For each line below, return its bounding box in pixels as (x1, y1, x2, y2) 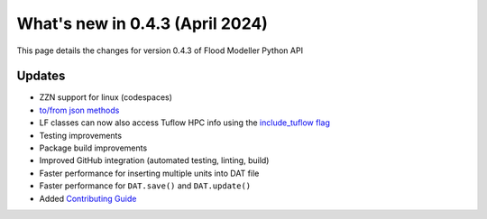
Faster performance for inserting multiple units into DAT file (39, 168, 260, 178)
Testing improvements (39, 130, 122, 141)
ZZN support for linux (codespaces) (39, 92, 173, 103)
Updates (16, 68, 66, 84)
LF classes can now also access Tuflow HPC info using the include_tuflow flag (39, 117, 331, 128)
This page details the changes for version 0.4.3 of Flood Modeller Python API (16, 45, 304, 56)
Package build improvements (39, 142, 148, 153)
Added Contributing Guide (39, 193, 137, 204)
